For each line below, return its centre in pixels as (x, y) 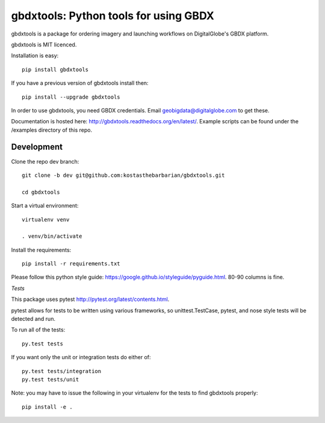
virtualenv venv (46, 219)
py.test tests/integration (62, 371)
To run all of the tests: (38, 330)
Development (37, 147)
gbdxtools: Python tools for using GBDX (113, 16)
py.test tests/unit (51, 379)
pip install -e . (47, 407)
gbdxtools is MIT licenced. (44, 45)
